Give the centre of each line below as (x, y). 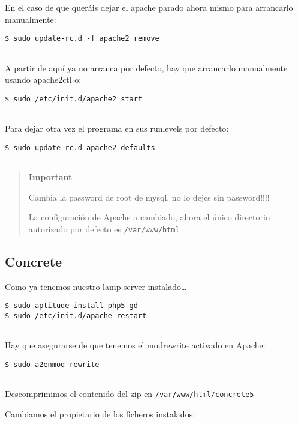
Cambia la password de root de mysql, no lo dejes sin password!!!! (149, 197)
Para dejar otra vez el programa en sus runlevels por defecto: (117, 128)
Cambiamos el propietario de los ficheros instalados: (100, 413)
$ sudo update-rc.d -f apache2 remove (82, 39)
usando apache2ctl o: (43, 80)
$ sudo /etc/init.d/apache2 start (74, 99)
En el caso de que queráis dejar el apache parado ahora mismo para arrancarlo (149, 7)
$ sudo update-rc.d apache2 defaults (80, 147)
